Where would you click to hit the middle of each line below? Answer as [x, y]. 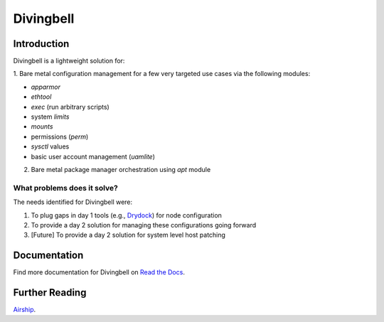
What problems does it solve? [66, 188]
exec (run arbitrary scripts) [70, 107]
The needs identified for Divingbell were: [73, 202]
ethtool [41, 97]
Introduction [41, 44]
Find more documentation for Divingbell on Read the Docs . [99, 272]
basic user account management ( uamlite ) [93, 156]
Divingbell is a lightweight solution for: [69, 61]
